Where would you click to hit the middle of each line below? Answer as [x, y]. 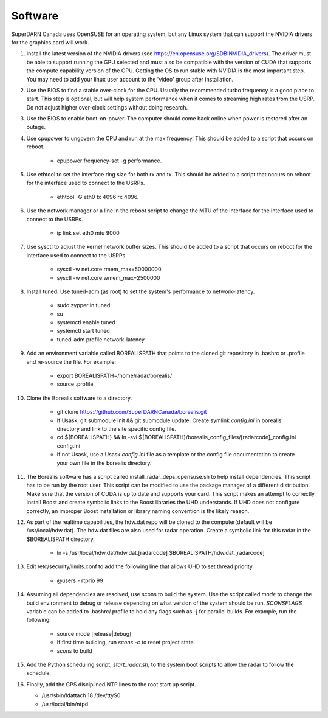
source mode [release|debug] [94, 633]
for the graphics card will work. [50, 42]
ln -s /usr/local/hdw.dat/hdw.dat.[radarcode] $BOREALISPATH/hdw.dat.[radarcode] [161, 553]
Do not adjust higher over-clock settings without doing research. [107, 107]
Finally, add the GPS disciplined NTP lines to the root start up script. [111, 684]
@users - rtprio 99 [80, 580]
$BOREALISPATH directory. [61, 539]
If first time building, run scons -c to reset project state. [126, 643]
